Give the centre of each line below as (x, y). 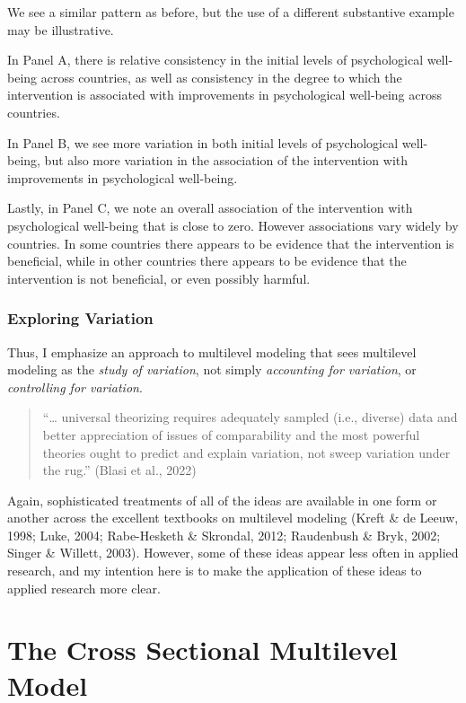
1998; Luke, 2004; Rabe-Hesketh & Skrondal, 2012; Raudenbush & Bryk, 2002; (224, 535)
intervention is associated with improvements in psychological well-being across (225, 95)
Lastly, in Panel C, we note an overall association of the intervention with (210, 208)
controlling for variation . (75, 387)
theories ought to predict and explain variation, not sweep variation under (246, 452)
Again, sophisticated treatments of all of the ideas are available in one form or (222, 500)
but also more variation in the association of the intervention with (226, 160)
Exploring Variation (80, 318)
